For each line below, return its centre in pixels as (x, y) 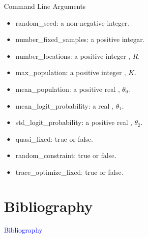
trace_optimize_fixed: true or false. (69, 172)
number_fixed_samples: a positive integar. (80, 39)
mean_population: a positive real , (68, 89)
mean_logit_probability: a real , (65, 105)
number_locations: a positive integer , (73, 56)
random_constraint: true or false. (66, 155)
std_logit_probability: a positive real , (74, 122)
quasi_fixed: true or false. (54, 139)
